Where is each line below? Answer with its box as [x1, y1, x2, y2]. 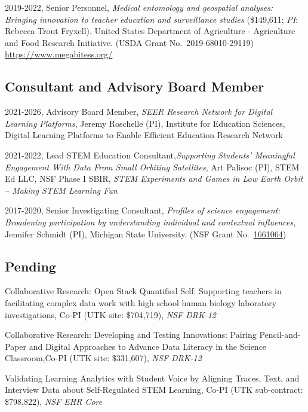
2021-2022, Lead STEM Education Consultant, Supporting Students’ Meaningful [5, 148, 295, 161]
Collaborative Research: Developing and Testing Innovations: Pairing [5, 328, 257, 341]
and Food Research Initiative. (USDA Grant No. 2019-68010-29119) [5, 36, 254, 48]
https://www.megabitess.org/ [5, 48, 113, 60]
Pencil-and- [259, 328, 301, 341]
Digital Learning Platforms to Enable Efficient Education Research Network [5, 129, 284, 141]
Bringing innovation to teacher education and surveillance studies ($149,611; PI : [5, 13, 298, 25]
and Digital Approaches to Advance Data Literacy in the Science [29, 340, 267, 352]
